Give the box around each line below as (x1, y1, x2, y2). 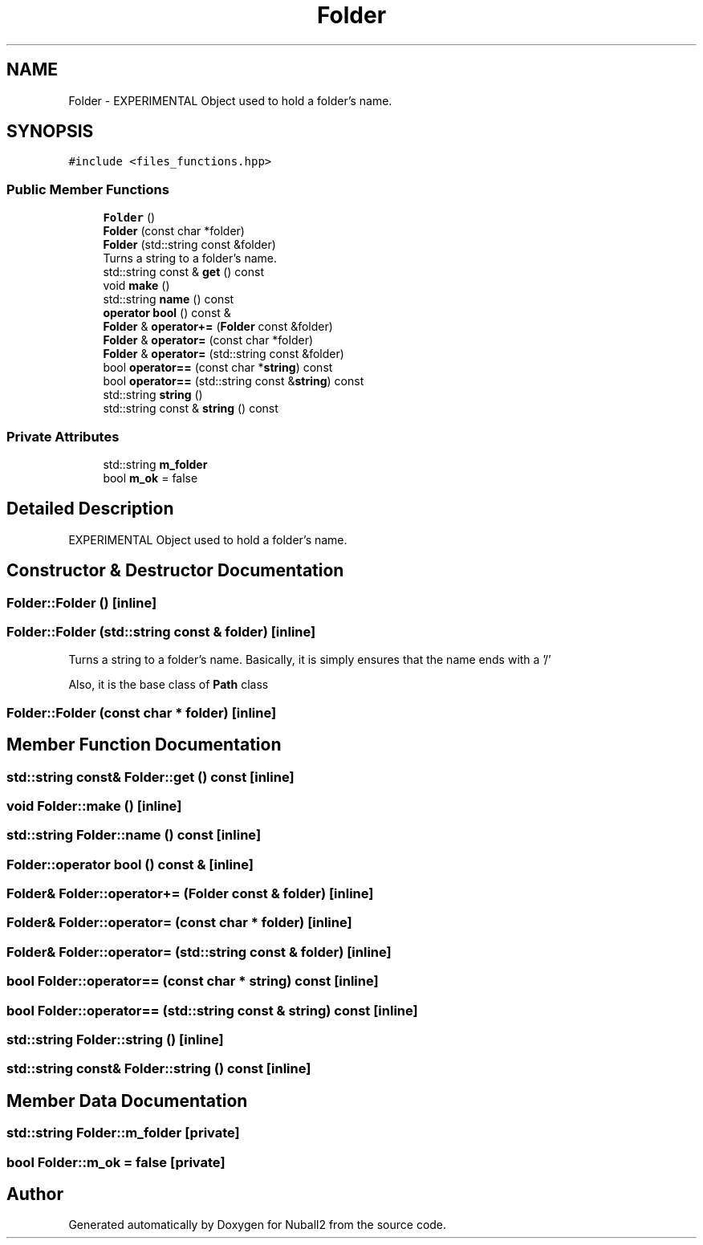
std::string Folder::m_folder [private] (6, 1125, 240, 1141)
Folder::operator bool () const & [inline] (6, 856, 254, 873)
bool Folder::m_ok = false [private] (6, 1153, 226, 1170)
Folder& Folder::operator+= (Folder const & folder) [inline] (6, 885, 374, 902)
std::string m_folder (103, 457, 208, 471)
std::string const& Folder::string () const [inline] (6, 1060, 311, 1077)
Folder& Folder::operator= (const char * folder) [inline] (6, 914, 352, 931)
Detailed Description (6, 498, 174, 519)
